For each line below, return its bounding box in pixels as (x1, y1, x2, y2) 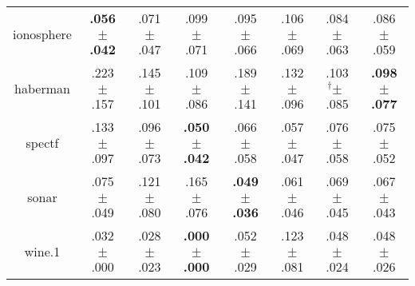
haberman (14, 78, 70, 97)
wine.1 (24, 241, 61, 260)
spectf (26, 133, 59, 152)
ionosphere (13, 24, 72, 43)
